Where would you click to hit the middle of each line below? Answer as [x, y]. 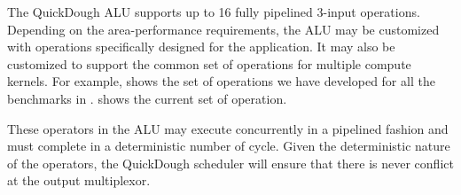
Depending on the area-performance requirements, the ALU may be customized [223, 29]
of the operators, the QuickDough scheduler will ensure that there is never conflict [230, 163]
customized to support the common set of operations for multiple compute [209, 63]
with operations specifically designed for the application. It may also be [201, 47]
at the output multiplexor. [79, 180]
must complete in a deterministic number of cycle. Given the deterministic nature [229, 146]
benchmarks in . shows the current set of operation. [147, 98]
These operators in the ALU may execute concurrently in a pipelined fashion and [228, 128]
